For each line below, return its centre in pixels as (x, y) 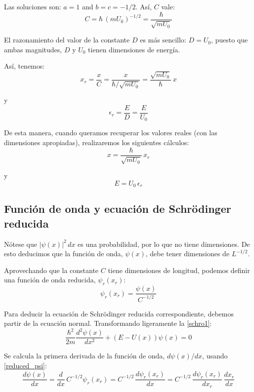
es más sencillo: (163, 40)
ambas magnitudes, (33, 49)
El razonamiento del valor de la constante (67, 40)
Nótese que (21, 244)
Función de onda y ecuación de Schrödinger (118, 209)
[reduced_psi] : (25, 366)
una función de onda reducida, (50, 280)
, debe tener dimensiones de (188, 254)
